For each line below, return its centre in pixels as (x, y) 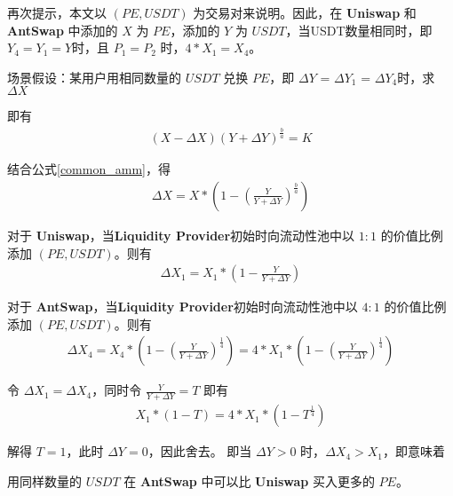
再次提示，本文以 (57, 12)
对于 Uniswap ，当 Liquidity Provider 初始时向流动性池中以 (181, 235)
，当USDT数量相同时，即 (359, 30)
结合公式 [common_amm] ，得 (89, 169)
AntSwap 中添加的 (63, 30)
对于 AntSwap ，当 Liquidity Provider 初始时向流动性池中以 (183, 307)
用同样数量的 (44, 480)
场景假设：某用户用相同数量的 (94, 77)
